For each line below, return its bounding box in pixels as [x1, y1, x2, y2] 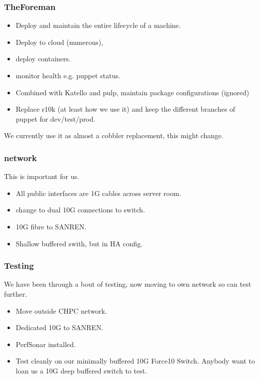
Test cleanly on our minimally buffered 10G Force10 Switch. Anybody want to [15, 356, 255, 366]
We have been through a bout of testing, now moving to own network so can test [4, 279, 252, 289]
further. [4, 288, 27, 299]
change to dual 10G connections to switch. [15, 204, 145, 215]
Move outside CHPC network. [15, 305, 107, 316]
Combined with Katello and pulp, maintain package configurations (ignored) [15, 87, 250, 97]
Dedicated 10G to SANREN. [15, 322, 104, 333]
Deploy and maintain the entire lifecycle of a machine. [15, 20, 181, 30]
